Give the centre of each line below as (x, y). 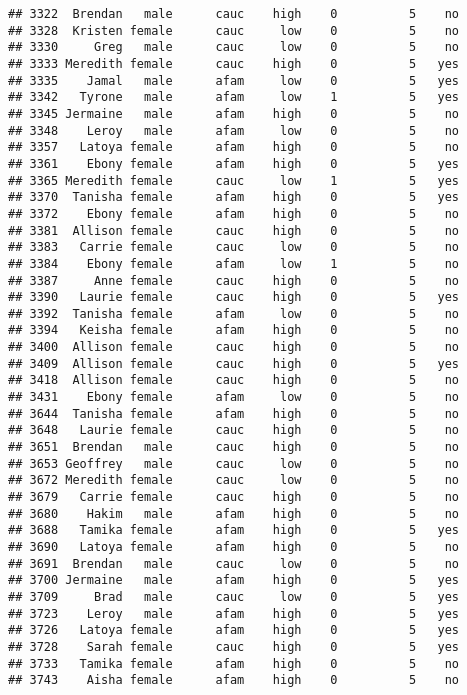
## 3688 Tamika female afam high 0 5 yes (234, 530)
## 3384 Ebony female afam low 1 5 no (234, 263)
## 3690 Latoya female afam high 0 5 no (234, 547)
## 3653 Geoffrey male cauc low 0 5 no (234, 463)
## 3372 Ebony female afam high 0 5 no (234, 213)
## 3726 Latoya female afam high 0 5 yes (234, 630)
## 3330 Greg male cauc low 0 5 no (234, 47)
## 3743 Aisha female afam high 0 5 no (234, 680)
